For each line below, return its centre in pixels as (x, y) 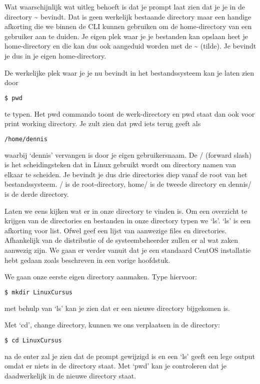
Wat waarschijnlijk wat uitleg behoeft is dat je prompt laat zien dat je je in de (125, 7)
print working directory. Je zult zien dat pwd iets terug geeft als (103, 123)
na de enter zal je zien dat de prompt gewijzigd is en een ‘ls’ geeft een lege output (130, 356)
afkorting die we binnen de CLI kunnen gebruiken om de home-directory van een (128, 26)
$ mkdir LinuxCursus (39, 292)
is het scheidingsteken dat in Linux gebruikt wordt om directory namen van (120, 164)
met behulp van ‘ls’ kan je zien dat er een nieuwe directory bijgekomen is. (117, 308)
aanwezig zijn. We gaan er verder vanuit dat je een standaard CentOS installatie (128, 250)
